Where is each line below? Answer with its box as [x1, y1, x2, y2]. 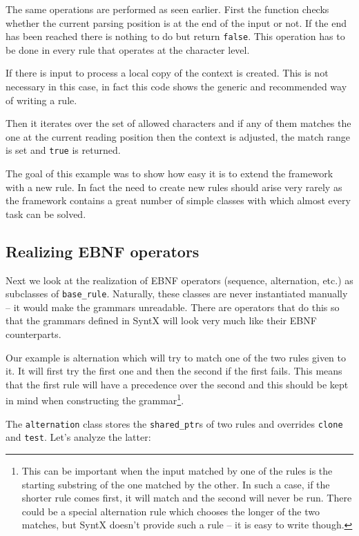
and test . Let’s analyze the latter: [6, 430, 151, 444]
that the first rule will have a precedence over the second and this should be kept [6, 377, 349, 391]
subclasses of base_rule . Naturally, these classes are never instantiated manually [6, 286, 348, 301]
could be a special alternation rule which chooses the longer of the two [21, 504, 320, 518]
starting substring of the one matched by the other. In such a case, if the [21, 477, 330, 491]
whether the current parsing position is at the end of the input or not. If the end [6, 15, 347, 30]
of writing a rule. [6, 92, 77, 107]
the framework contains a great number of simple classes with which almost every [6, 193, 351, 208]
